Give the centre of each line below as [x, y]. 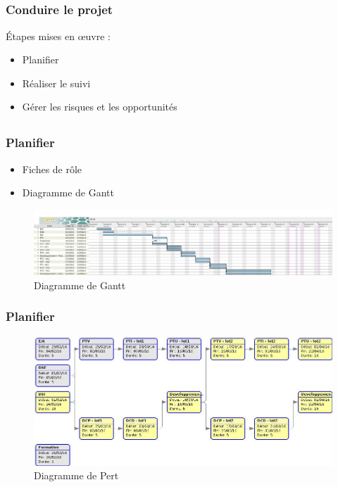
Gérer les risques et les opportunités [100, 107]
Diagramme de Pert [76, 475]
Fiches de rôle [52, 169]
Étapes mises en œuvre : [58, 36]
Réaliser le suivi [56, 83]
